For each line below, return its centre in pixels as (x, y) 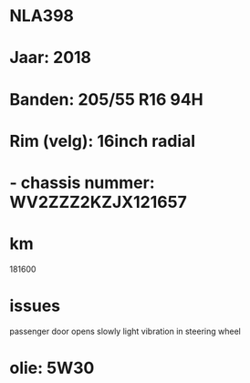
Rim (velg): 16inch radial (103, 141)
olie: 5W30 (52, 368)
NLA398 (42, 16)
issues (35, 306)
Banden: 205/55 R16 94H (106, 99)
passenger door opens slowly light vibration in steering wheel (125, 331)
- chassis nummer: (82, 182)
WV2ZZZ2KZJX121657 (98, 202)
